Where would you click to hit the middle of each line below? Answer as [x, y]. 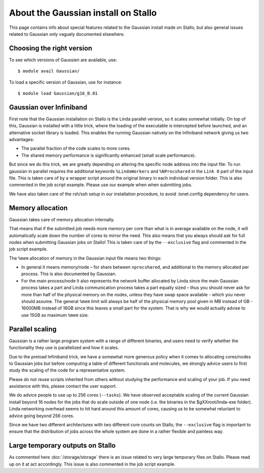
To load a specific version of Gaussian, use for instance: [66, 82]
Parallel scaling [33, 329]
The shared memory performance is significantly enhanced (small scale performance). [109, 155]
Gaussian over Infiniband [48, 107]
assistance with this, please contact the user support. [63, 386]
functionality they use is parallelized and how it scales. [64, 348]
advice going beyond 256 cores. [42, 416]
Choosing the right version [51, 48]
